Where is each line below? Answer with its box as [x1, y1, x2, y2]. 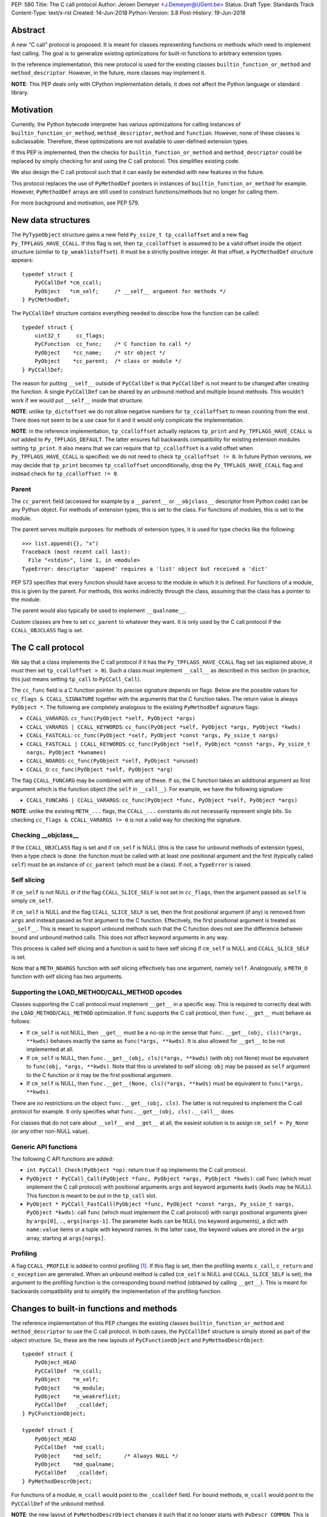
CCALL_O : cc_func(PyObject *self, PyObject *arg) [26, 765, 174, 773]
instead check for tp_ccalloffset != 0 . [11, 470, 119, 477]
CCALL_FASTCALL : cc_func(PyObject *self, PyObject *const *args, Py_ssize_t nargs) [26, 732, 279, 739]
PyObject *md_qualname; [34, 1461, 115, 1468]
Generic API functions [11, 1143, 78, 1151]
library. [11, 89, 29, 96]
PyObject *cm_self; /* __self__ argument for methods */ [34, 288, 226, 294]
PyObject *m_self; [34, 1376, 99, 1383]
